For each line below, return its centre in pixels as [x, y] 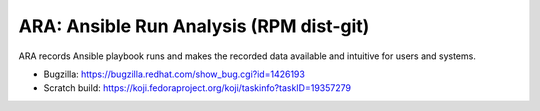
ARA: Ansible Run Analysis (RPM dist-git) [194, 26]
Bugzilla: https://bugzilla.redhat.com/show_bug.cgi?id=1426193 [174, 74]
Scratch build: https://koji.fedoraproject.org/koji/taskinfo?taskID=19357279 [197, 88]
